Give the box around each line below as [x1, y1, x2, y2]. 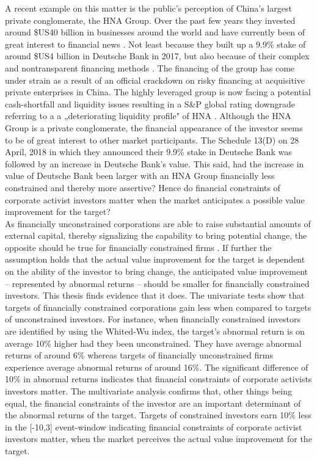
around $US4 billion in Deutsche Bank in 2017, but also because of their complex [5, 49, 310, 62]
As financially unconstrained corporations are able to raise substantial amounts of [5, 217, 311, 230]
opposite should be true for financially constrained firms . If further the [5, 241, 272, 253]
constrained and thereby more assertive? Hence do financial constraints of [5, 181, 280, 194]
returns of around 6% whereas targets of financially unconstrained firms [5, 349, 273, 361]
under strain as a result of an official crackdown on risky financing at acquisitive [5, 73, 305, 86]
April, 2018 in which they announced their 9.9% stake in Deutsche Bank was [5, 145, 292, 158]
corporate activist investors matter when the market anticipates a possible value [5, 193, 305, 206]
